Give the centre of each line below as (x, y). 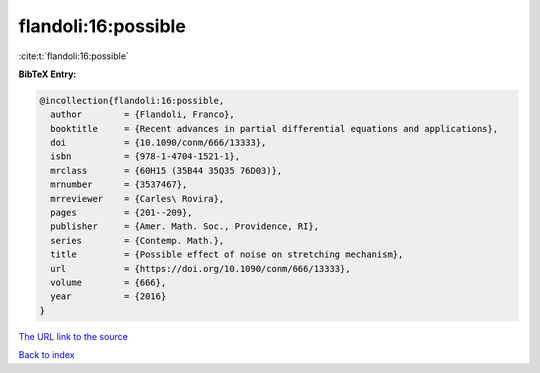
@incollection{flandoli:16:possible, (132, 100)
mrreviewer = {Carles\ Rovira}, (137, 198)
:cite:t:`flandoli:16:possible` (73, 56)
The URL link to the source (73, 336)
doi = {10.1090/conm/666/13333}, (158, 143)
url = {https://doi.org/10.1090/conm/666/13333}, (200, 268)
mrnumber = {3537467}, (119, 184)
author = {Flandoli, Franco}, (142, 114)
